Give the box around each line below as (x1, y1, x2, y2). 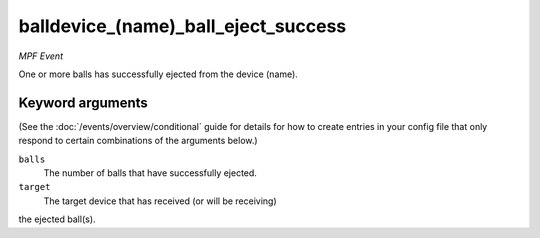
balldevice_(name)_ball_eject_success (18, 15, 347, 37)
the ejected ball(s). (18, 213, 96, 225)
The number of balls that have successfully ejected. (43, 167, 257, 179)
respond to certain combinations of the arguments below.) (18, 135, 259, 147)
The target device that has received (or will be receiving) (43, 195, 277, 207)
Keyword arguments (18, 94, 149, 111)
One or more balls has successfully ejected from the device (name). (18, 68, 299, 80)
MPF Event (18, 50, 64, 62)
